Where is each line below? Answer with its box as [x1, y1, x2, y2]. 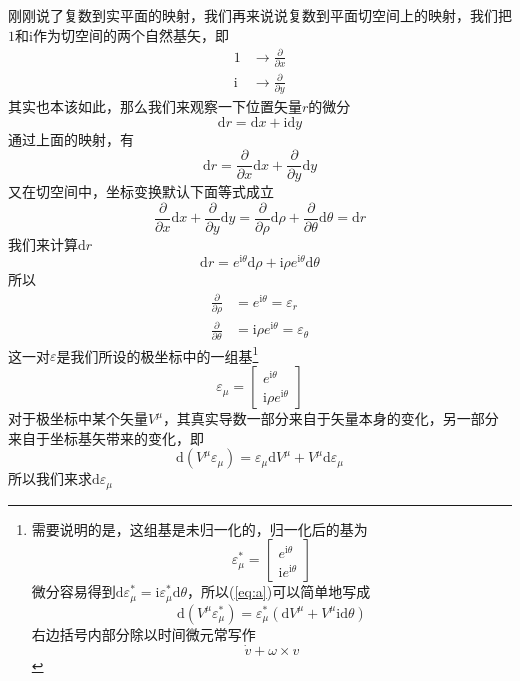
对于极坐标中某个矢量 [8, 408, 148, 429]
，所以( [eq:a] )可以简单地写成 [187, 581, 371, 602]
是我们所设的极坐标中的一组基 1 [56, 342, 259, 366]
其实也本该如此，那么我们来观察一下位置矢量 [8, 95, 302, 116]
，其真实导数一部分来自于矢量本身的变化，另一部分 [162, 408, 499, 429]
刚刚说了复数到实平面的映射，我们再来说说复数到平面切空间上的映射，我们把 [8, 5, 512, 25]
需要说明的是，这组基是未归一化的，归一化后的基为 [31, 518, 368, 539]
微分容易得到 [31, 581, 116, 602]
